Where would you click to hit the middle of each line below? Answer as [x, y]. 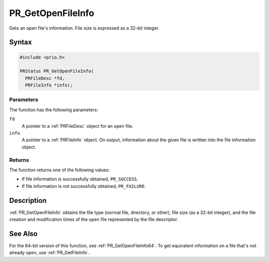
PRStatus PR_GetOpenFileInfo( [57, 71]
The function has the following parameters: [54, 110]
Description [28, 200]
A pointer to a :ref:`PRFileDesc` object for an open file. [77, 126]
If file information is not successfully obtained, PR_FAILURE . [84, 186]
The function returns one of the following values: [59, 170]
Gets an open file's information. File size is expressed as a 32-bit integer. [84, 28]
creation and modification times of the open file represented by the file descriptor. [94, 219]
